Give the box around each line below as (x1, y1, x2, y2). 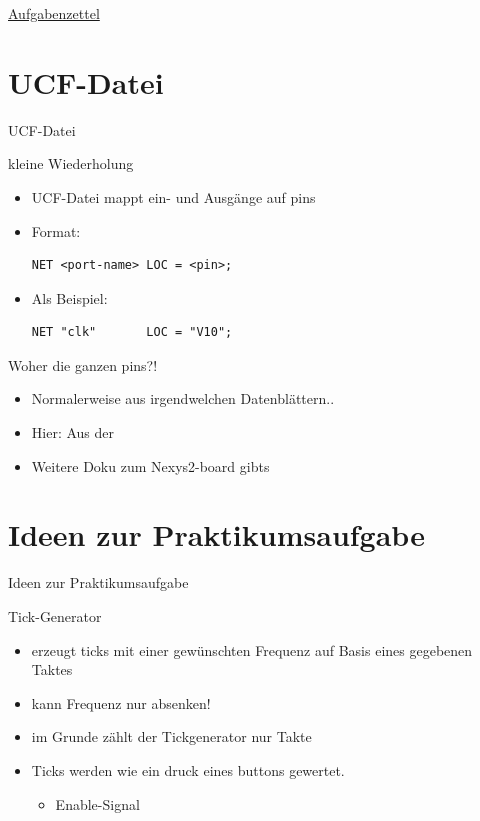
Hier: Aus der (31, 422, 115, 443)
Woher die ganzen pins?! (8, 354, 158, 375)
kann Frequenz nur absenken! (31, 692, 211, 713)
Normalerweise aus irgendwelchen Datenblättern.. (31, 388, 335, 409)
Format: (31, 220, 81, 241)
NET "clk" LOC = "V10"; (31, 325, 233, 340)
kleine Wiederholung (8, 153, 134, 174)
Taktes (31, 659, 73, 680)
